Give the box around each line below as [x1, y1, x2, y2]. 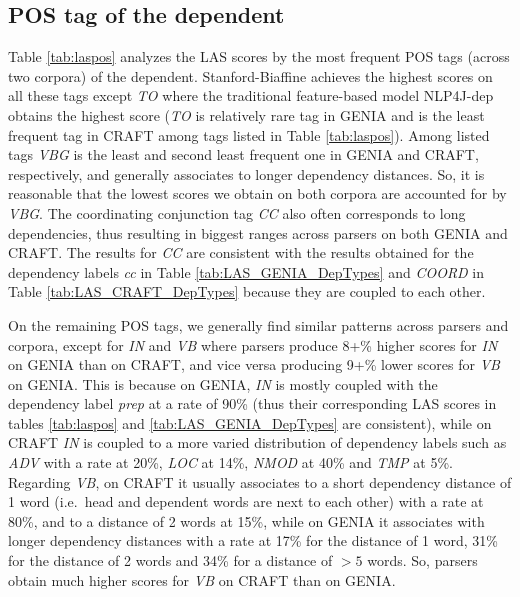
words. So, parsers [367, 550, 478, 571]
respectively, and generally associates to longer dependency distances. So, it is [8, 163, 485, 184]
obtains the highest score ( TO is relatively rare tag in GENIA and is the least [8, 104, 485, 125]
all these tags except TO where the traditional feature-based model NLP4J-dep [8, 85, 494, 106]
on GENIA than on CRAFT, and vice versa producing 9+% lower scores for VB [8, 354, 500, 375]
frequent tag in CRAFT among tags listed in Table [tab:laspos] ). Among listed [8, 124, 490, 145]
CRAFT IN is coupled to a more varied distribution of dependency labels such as [8, 432, 507, 453]
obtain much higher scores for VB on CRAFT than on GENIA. [8, 569, 396, 590]
